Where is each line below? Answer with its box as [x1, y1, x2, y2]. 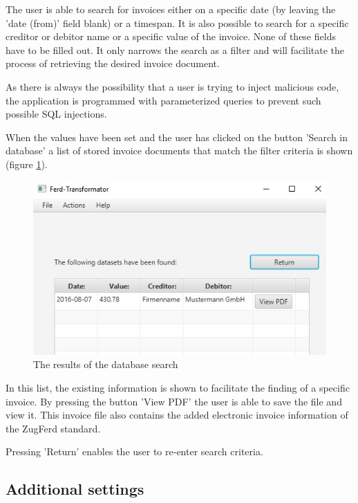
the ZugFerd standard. [6, 421, 101, 435]
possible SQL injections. [6, 107, 107, 121]
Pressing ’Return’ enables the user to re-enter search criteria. [6, 444, 263, 459]
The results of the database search [33, 357, 178, 372]
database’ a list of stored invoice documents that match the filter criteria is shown [6, 143, 353, 158]
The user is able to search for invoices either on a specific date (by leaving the [6, 2, 336, 16]
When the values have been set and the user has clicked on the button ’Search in [6, 129, 348, 144]
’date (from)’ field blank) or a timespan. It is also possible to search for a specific [6, 15, 349, 30]
